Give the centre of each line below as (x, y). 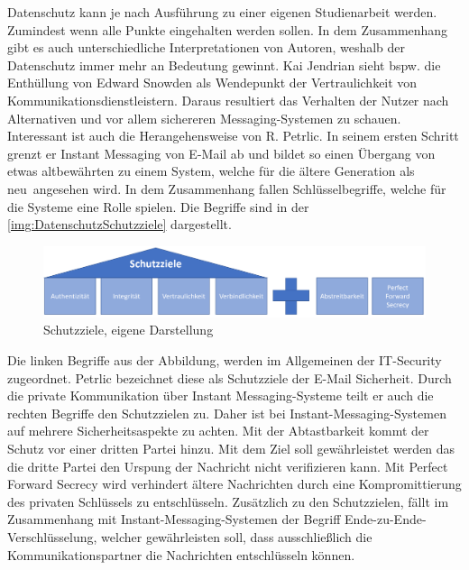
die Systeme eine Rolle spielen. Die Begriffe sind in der (158, 206)
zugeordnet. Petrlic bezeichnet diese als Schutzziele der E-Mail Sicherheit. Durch (230, 377)
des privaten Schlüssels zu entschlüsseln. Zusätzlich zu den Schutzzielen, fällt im (228, 501)
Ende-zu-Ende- (385, 519)
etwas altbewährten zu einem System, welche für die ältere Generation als (211, 171)
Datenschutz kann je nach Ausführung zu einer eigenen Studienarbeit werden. (222, 12)
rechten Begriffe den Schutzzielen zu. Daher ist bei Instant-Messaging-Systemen (227, 413)
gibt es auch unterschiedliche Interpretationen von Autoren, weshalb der (207, 47)
